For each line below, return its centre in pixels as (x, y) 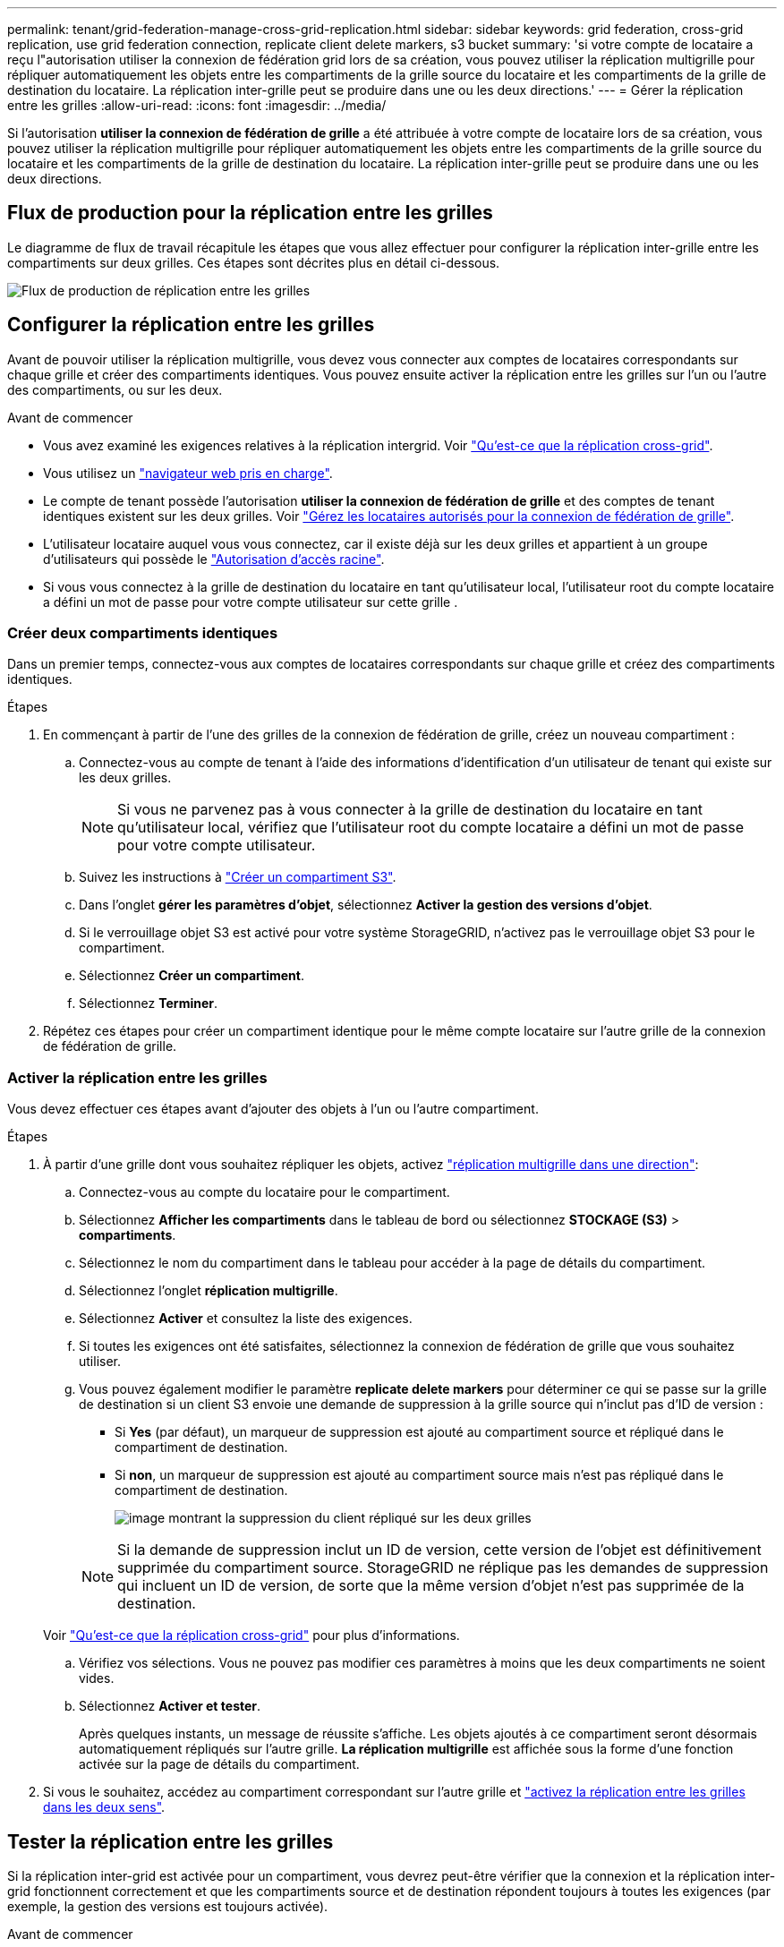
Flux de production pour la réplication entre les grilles (250, 213)
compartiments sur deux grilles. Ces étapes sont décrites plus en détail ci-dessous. (254, 262)
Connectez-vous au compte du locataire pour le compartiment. (264, 1192)
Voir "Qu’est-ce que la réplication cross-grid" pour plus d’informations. (251, 1635)
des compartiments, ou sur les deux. (115, 389)
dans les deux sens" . (104, 1807)
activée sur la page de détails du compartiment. (219, 1764)
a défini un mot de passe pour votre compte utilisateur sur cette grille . (251, 602)
